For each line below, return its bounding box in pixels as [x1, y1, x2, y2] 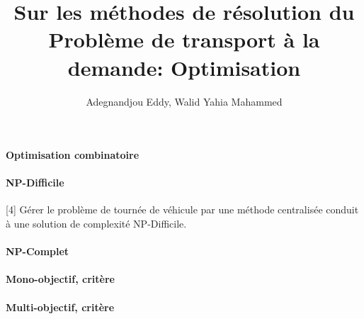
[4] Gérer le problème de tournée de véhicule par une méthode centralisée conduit [6, 202, 359, 217]
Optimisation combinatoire [6, 147, 140, 162]
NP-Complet [6, 244, 69, 259]
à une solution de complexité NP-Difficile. [6, 216, 187, 231]
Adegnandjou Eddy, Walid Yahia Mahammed [86, 94, 283, 108]
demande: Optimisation [67, 52, 301, 82]
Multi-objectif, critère [6, 299, 115, 314]
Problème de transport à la [48, 25, 320, 54]
